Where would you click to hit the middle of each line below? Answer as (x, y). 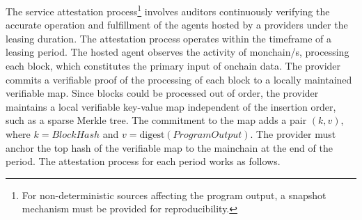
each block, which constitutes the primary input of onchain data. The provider (173, 66)
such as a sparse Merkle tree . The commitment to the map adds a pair (156, 120)
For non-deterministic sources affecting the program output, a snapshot (174, 195)
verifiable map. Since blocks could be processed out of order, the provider (162, 93)
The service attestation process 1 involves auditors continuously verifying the (168, 10)
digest (152, 135)
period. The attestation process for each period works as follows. (143, 161)
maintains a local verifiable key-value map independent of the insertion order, (171, 106)
